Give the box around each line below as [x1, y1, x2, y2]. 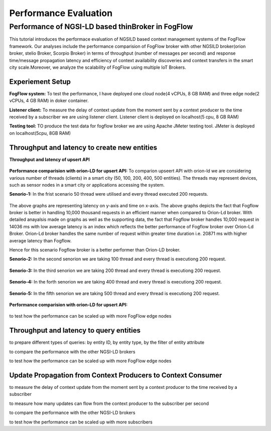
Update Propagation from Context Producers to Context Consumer [9, 371, 222, 379]
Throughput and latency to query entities [9, 326, 141, 335]
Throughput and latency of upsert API [9, 156, 90, 163]
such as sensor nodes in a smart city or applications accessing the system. [9, 182, 165, 188]
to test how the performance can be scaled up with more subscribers [9, 419, 153, 425]
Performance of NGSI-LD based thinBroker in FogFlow [9, 22, 193, 31]
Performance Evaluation [9, 8, 113, 19]
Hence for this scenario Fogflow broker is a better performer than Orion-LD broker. [9, 247, 181, 253]
